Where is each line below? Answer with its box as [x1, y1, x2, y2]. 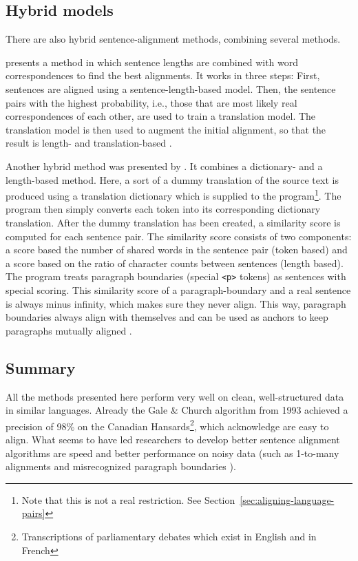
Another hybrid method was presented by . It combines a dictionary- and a [6, 158, 323, 173]
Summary [6, 357, 76, 378]
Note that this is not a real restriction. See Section [21, 492, 235, 507]
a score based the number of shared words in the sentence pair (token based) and [6, 242, 348, 257]
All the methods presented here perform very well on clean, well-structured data [6, 389, 344, 403]
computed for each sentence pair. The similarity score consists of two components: [6, 229, 352, 243]
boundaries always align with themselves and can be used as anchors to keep [6, 310, 328, 324]
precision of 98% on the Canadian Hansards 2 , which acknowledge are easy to [6, 416, 329, 433]
